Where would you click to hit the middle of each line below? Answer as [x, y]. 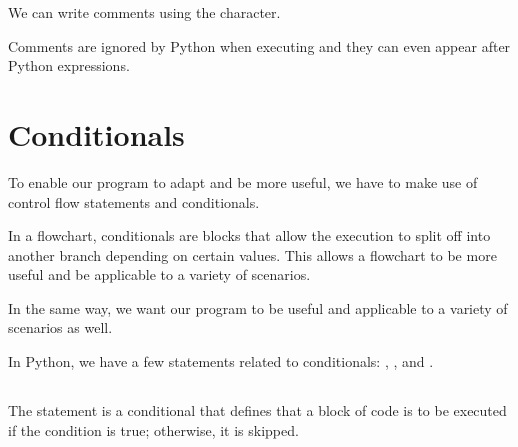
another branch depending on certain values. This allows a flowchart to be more [252, 254]
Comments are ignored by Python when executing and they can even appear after [259, 45]
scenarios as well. [60, 327]
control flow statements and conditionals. [134, 201]
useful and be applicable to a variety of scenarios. [159, 274]
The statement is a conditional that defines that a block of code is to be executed [257, 410]
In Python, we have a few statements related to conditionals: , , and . [221, 361]
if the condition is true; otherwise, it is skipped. [153, 429]
